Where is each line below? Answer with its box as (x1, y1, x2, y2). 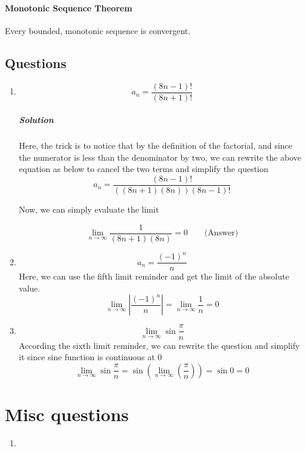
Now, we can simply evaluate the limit (18, 203, 159, 216)
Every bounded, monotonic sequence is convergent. (5, 24, 191, 36)
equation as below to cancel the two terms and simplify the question (18, 162, 268, 175)
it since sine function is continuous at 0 (18, 351, 162, 363)
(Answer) (204, 229, 239, 238)
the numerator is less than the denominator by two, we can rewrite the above (18, 151, 302, 163)
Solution (18, 113, 54, 126)
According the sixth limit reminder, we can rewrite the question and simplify (18, 339, 300, 351)
